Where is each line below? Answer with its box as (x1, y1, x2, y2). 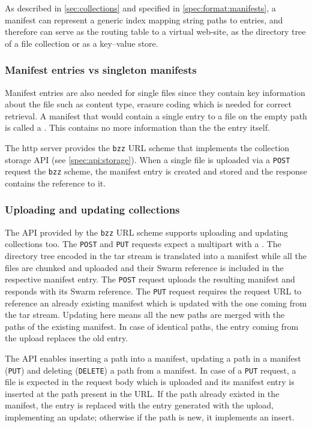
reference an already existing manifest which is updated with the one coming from (5, 296, 307, 309)
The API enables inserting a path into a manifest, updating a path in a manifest (5, 351, 301, 364)
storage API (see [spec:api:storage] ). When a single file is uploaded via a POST (5, 153, 290, 166)
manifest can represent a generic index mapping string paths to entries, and (5, 13, 283, 26)
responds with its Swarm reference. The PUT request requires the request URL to (5, 284, 302, 297)
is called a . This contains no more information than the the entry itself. (5, 121, 270, 134)
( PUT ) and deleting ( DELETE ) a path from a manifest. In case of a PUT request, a (5, 363, 296, 376)
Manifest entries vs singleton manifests (5, 62, 197, 77)
